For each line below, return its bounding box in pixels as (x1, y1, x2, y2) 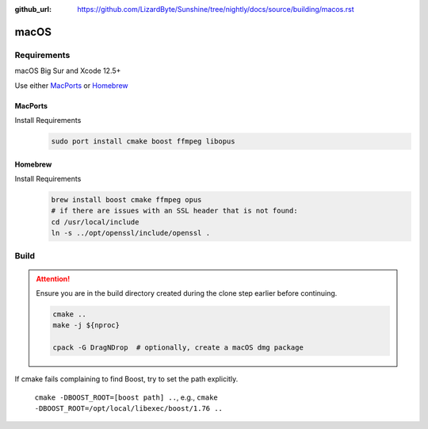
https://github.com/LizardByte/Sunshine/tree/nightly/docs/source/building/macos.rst (77, 5, 354, 13)
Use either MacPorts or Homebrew (14, 80, 128, 90)
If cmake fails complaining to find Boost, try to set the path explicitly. (14, 374, 239, 384)
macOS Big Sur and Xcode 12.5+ (14, 66, 121, 75)
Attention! (36, 274, 71, 283)
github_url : (14, 5, 52, 13)
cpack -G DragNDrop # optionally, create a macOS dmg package (52, 343, 304, 352)
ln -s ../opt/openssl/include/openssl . (51, 228, 210, 238)
